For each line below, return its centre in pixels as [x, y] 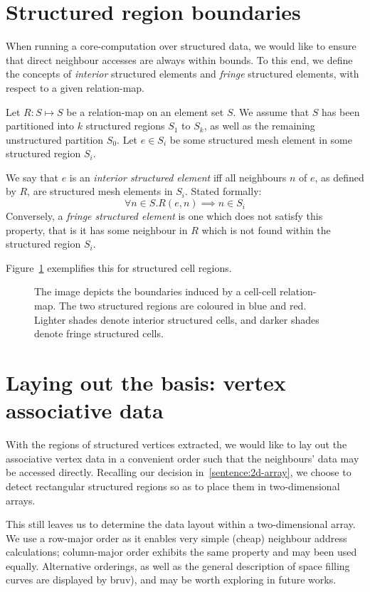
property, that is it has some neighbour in [97, 229]
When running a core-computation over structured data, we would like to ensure [181, 46]
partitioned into [40, 126]
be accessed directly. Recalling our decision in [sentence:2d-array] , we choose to [179, 472]
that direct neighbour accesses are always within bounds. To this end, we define [179, 59]
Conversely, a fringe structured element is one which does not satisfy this [164, 216]
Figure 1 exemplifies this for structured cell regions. [119, 267]
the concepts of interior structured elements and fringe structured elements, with [183, 74]
